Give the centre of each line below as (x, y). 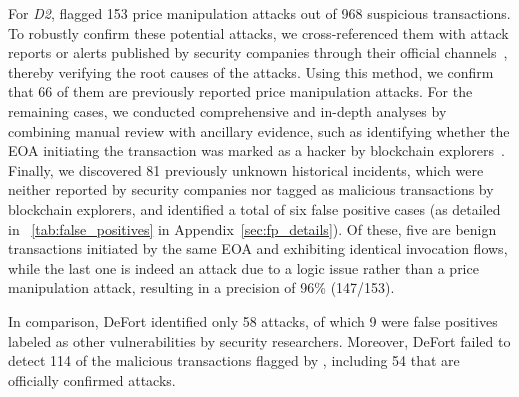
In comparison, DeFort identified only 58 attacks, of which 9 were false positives (253, 320)
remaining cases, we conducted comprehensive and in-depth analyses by (227, 110)
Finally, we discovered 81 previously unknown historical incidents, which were (246, 169)
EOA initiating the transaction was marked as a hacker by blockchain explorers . (256, 150)
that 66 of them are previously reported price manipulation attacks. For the (240, 91)
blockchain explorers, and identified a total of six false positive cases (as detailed (254, 208)
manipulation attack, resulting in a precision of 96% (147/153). (201, 287)
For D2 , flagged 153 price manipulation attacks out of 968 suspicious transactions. (259, 13)
